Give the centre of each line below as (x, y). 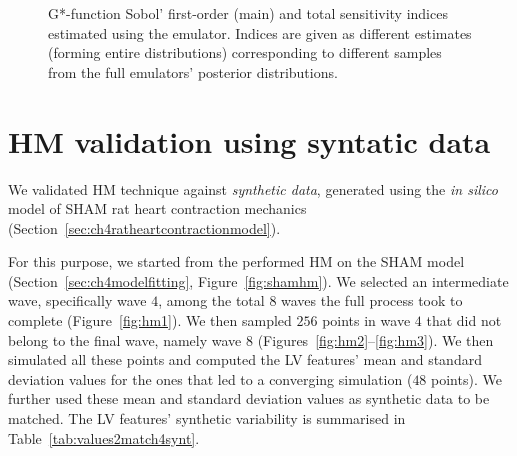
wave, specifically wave (77, 300)
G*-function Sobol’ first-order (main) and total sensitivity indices (248, 13)
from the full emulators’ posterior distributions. (193, 71)
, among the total (211, 300)
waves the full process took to (372, 300)
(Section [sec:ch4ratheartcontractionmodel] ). (144, 227)
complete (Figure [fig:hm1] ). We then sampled (150, 320)
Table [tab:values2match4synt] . (104, 437)
